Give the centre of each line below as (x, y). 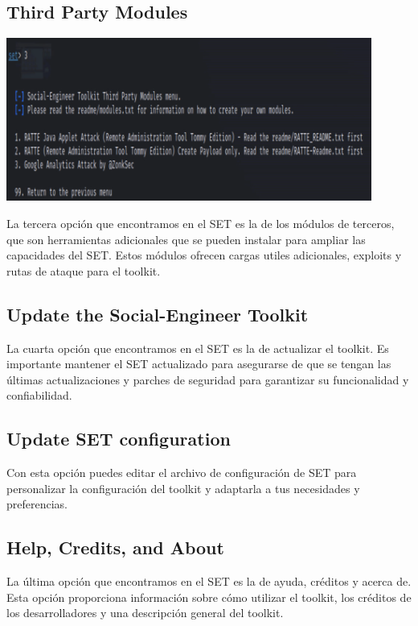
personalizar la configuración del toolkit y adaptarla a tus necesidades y (183, 488)
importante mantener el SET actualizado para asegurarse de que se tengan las (199, 364)
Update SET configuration (119, 439)
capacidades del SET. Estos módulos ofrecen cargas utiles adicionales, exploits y (204, 255)
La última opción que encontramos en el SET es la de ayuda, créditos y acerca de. (209, 581)
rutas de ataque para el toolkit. (84, 270)
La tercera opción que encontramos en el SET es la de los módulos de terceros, (201, 223)
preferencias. (37, 504)
